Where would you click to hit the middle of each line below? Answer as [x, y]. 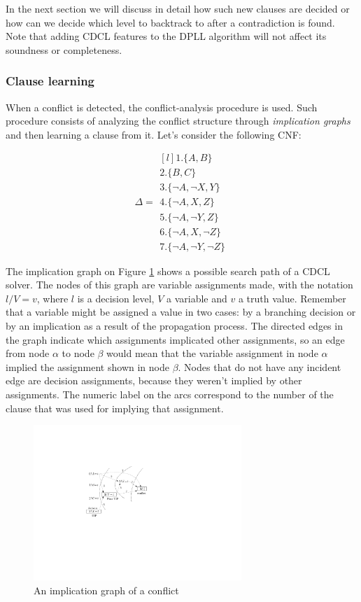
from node [28, 353]
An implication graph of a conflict [106, 590]
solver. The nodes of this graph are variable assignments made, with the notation [179, 285]
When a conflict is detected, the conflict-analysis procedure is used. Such [162, 107]
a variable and [197, 298]
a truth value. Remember [292, 298]
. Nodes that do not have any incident [260, 366]
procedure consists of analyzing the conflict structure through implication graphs [178, 121]
